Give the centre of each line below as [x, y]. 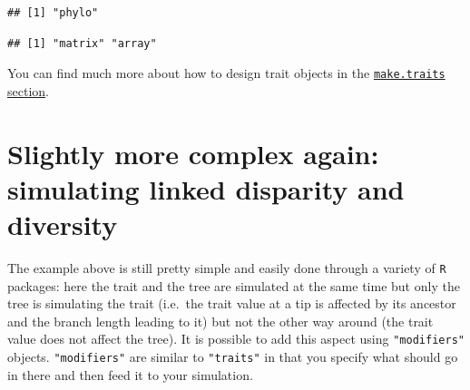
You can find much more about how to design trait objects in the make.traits [226, 73]
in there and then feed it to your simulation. [130, 374]
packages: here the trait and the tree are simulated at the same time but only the [234, 285]
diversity [63, 224]
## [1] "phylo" [53, 13]
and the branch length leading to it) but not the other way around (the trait [220, 321]
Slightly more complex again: [193, 153]
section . [28, 90]
